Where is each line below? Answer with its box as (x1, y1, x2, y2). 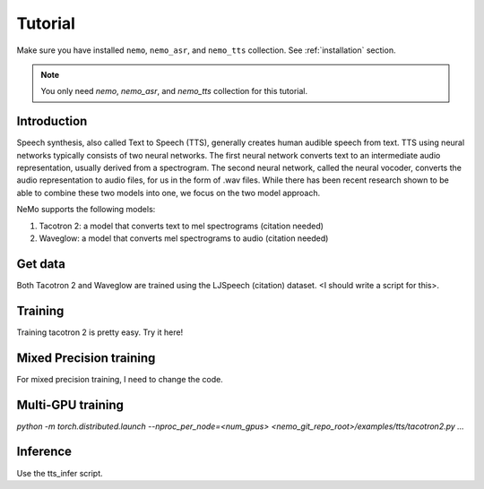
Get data (16, 256, 66, 271)
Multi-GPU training (16, 397, 125, 412)
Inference (16, 444, 72, 459)
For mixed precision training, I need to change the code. (16, 373, 223, 384)
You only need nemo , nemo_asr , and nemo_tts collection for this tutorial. (40, 86, 308, 97)
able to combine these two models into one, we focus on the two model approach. (16, 187, 321, 198)
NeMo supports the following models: (16, 204, 156, 215)
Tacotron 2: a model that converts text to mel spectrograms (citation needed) (39, 220, 324, 231)
